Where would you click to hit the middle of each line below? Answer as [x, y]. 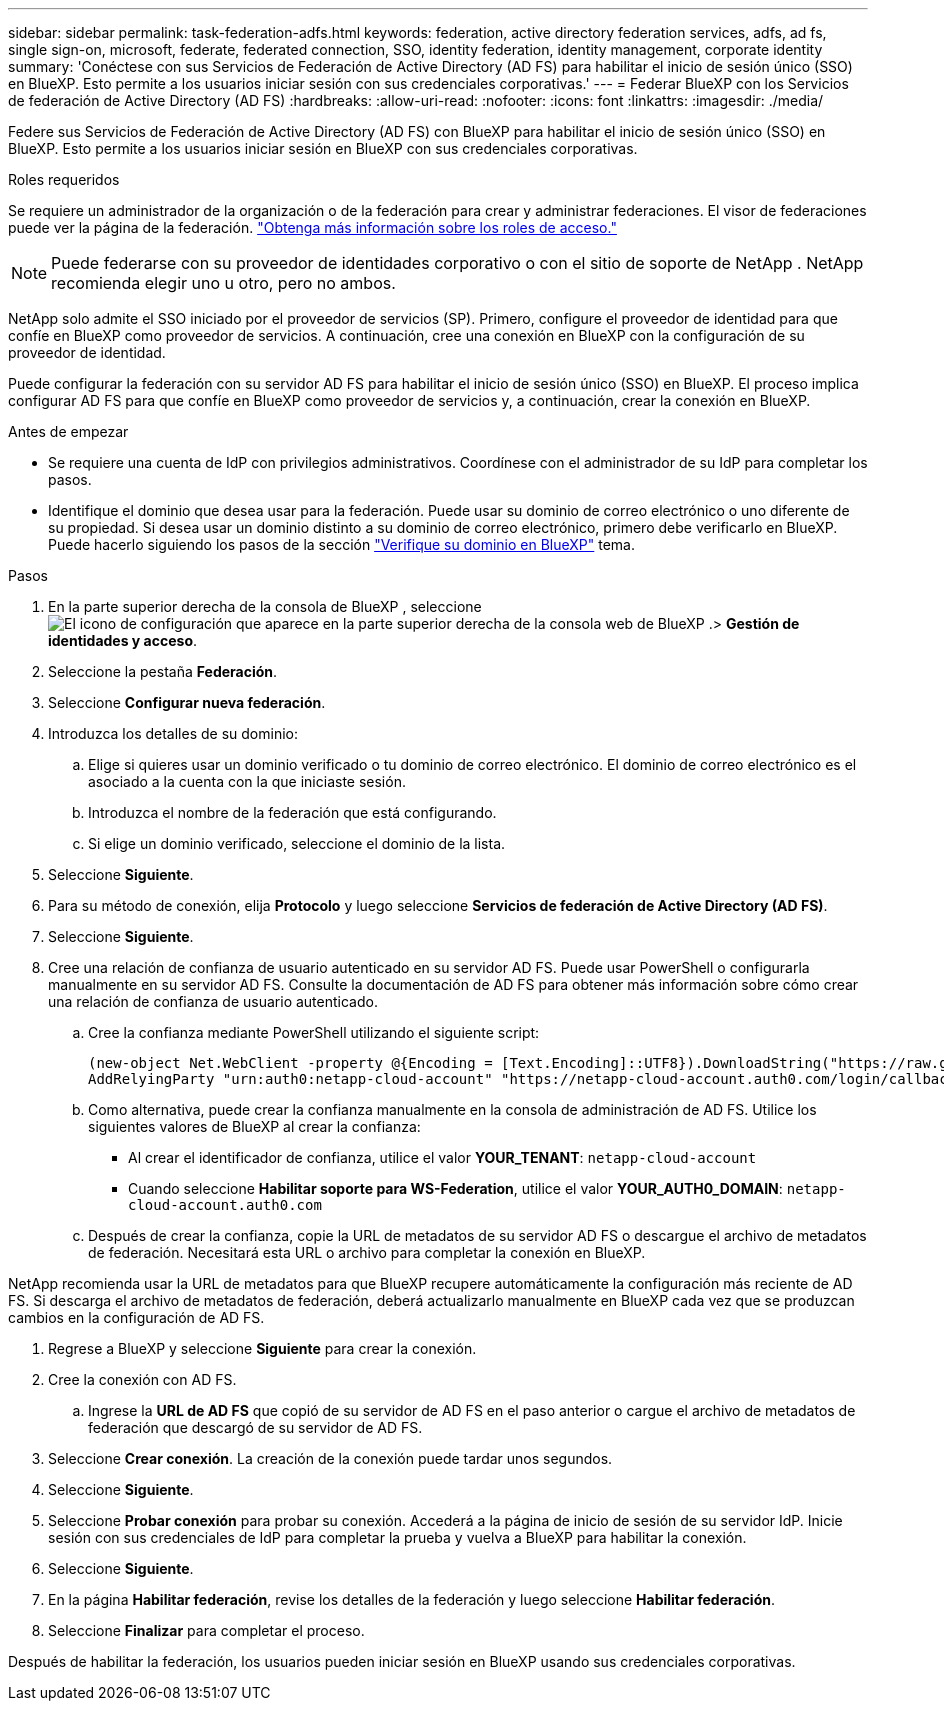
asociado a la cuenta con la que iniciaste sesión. [247, 781]
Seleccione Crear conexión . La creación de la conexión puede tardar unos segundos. [330, 1458]
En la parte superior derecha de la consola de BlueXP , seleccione [265, 606]
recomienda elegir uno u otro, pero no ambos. [223, 283]
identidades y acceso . [123, 640]
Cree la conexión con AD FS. [142, 1379]
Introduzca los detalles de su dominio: [173, 733]
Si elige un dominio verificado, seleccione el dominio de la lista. [297, 843]
